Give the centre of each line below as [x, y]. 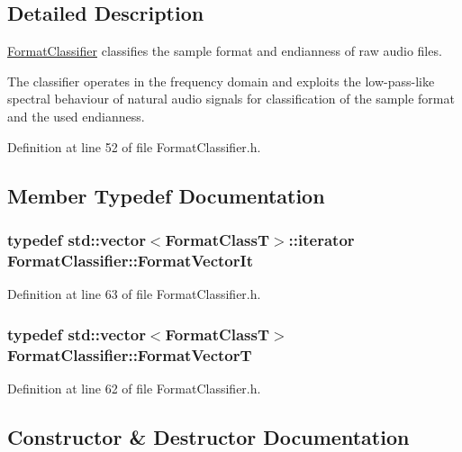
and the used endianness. [76, 116]
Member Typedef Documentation [166, 195]
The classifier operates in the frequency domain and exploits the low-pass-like [221, 81]
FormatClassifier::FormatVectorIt [130, 260]
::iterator [322, 239]
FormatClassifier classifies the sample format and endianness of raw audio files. [225, 51]
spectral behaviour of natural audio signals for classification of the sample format [231, 99]
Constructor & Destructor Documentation [208, 436]
